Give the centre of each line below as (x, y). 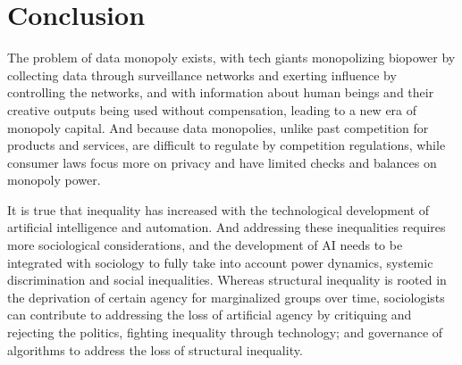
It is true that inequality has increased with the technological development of (218, 209)
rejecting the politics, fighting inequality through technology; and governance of (225, 332)
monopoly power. (54, 180)
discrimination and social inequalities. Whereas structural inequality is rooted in (227, 280)
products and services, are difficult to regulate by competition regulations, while (227, 145)
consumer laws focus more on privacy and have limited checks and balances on (222, 162)
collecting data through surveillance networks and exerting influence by (202, 75)
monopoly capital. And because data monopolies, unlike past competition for (218, 127)
